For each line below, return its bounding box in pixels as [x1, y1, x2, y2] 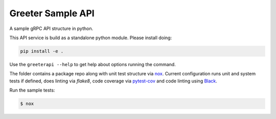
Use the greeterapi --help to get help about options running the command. [9, 61, 176, 67]
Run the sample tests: [9, 87, 55, 94]
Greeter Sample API [9, 8, 95, 19]
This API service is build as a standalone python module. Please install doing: [9, 35, 172, 41]
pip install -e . [20, 48, 64, 54]
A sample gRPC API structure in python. [9, 25, 94, 32]
